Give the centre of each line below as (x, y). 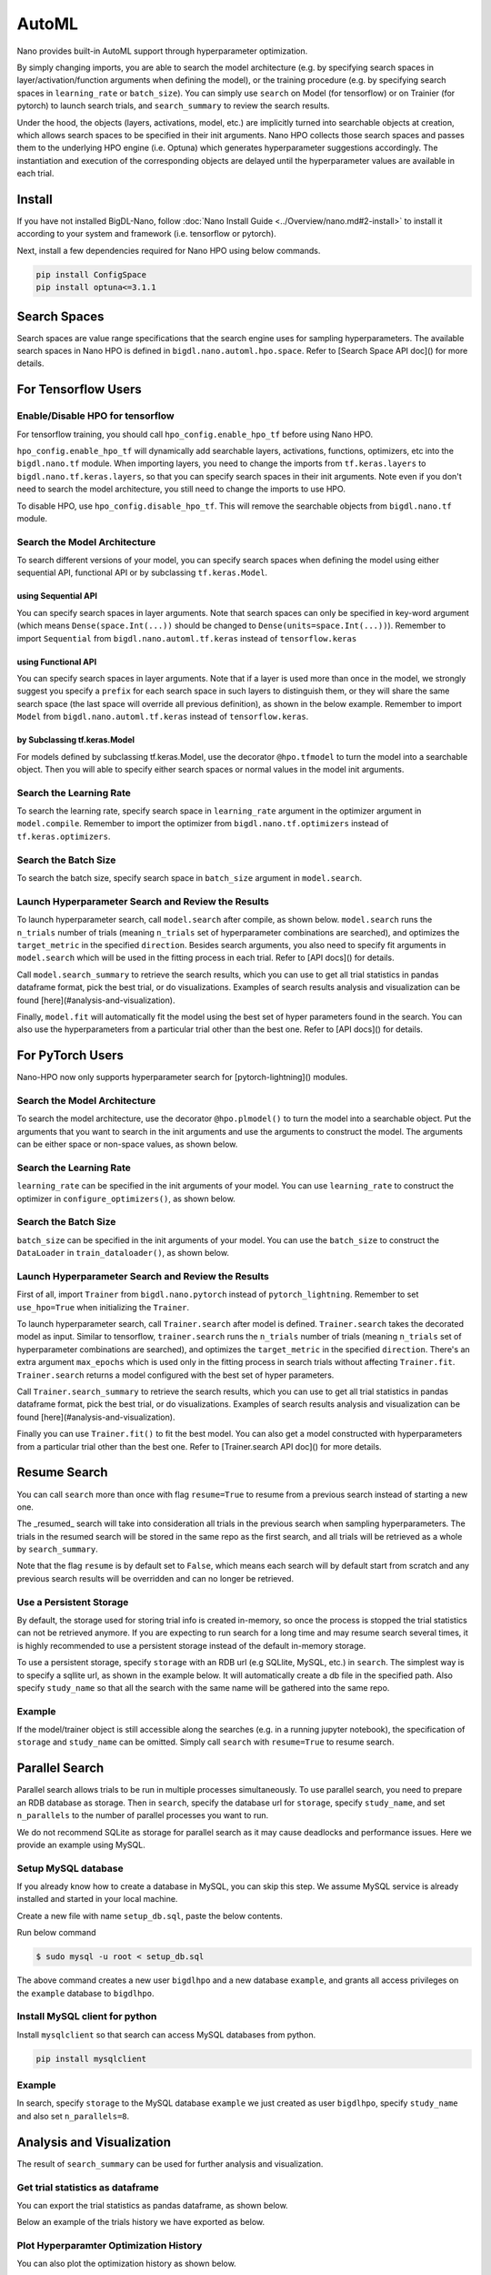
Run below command (56, 1933)
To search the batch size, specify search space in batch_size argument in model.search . (190, 878)
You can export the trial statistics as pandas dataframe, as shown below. (152, 2205)
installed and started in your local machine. (97, 1899)
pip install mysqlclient (91, 2058)
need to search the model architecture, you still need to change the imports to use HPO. (181, 489)
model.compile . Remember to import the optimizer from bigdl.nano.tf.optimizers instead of (203, 824)
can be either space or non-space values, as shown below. (127, 1144)
